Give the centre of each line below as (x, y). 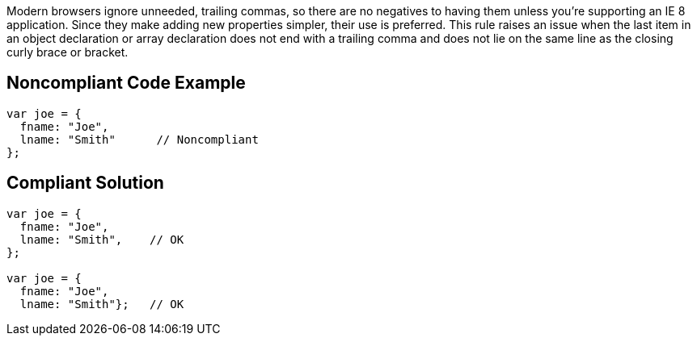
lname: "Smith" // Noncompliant (139, 139)
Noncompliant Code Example (126, 83)
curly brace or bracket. (68, 52)
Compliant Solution (85, 183)
